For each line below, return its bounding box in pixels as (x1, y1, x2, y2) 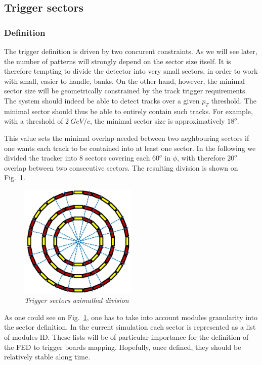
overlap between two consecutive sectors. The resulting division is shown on (4, 162, 238, 173)
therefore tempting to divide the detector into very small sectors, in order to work (4, 66, 258, 76)
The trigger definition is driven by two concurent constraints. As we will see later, (4, 46, 257, 56)
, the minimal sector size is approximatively (90, 116, 225, 126)
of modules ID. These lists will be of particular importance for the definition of (4, 332, 249, 342)
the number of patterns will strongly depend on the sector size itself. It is (4, 56, 231, 66)
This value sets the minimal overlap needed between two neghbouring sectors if (4, 132, 249, 143)
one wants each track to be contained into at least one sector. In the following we (4, 142, 256, 153)
